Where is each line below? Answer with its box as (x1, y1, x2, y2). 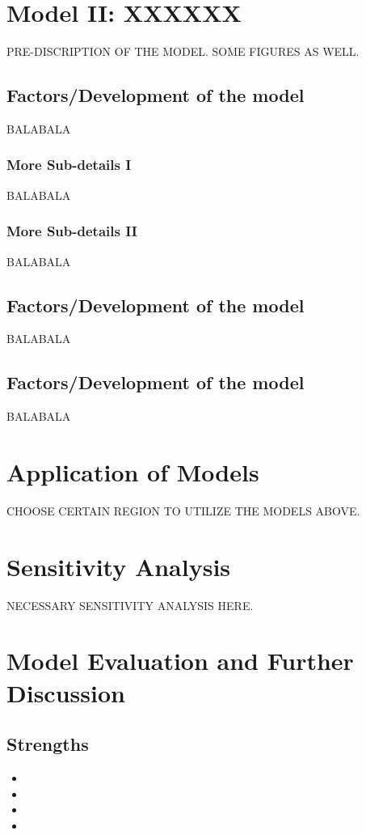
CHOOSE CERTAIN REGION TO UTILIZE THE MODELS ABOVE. (6, 502, 360, 519)
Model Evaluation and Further (6, 644, 354, 677)
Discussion (6, 676, 125, 709)
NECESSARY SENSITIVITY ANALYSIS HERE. (6, 596, 254, 613)
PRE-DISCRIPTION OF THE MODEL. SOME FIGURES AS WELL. (6, 43, 360, 60)
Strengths (6, 731, 89, 757)
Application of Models (6, 455, 259, 488)
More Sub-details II (6, 221, 137, 241)
